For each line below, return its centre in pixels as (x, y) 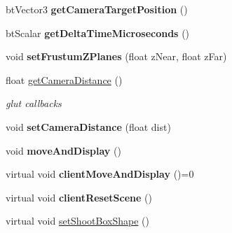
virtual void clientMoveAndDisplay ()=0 (100, 174)
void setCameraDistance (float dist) (88, 126)
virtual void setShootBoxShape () (77, 221)
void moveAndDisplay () (63, 150)
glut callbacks (34, 103)
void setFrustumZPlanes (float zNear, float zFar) (116, 56)
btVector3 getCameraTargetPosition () (97, 9)
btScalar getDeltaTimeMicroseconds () (98, 33)
